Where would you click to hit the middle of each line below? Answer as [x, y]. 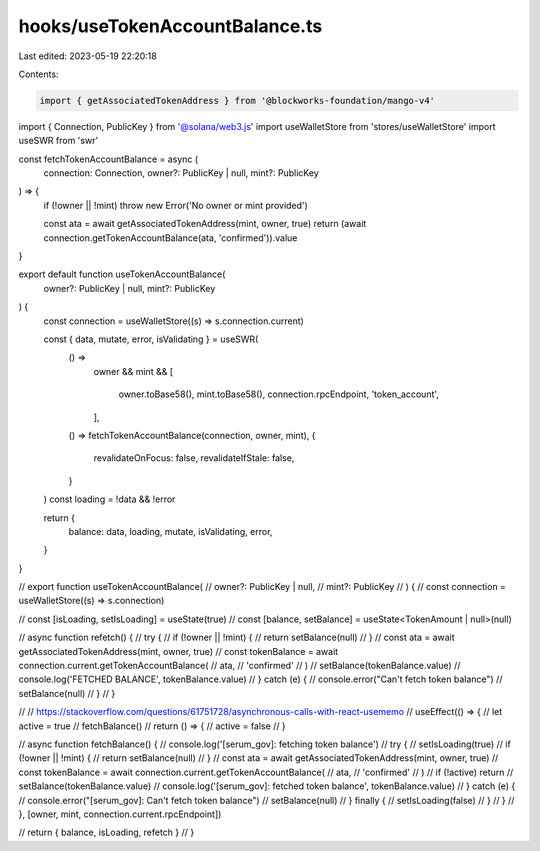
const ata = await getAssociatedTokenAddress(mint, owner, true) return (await [205, 224]
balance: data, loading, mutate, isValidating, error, [170, 531]
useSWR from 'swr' [58, 141]
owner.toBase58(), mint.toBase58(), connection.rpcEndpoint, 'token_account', [279, 394]
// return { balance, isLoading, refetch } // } [106, 832]
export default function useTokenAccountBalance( [122, 274]
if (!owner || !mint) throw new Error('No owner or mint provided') [176, 205]
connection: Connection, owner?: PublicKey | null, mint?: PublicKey [181, 173]
